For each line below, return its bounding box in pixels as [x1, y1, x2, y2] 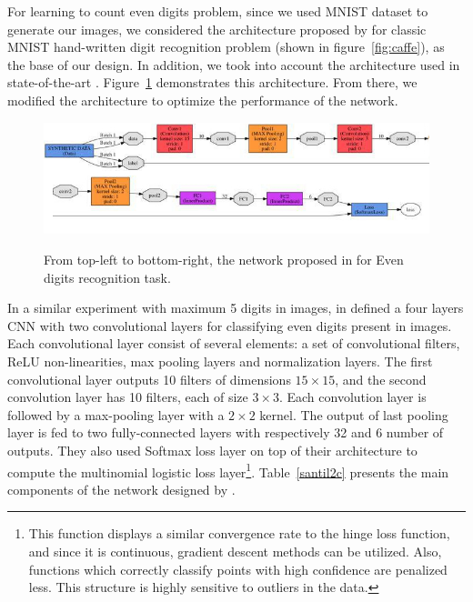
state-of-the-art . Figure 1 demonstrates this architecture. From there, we [7, 73, 418, 92]
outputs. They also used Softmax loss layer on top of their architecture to [7, 440, 418, 459]
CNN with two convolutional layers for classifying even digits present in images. [7, 316, 452, 335]
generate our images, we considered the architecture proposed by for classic [7, 19, 427, 38]
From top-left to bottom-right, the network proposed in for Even [44, 250, 404, 269]
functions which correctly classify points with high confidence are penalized [28, 559, 448, 578]
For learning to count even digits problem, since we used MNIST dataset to [7, 2, 428, 20]
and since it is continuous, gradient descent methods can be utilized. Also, [28, 542, 442, 561]
